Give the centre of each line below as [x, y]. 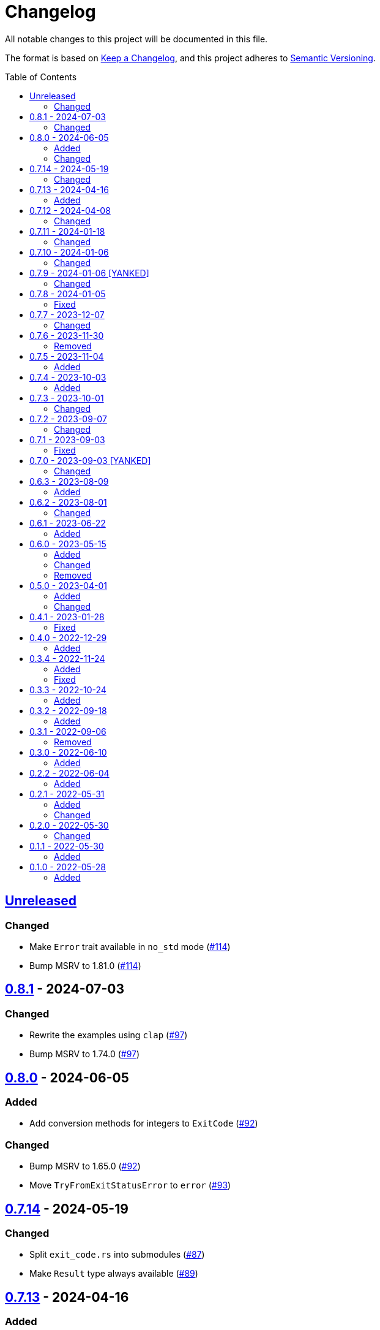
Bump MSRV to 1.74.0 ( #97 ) [85, 1054]
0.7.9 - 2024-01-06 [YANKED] [89, 273]
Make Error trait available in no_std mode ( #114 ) [130, 946]
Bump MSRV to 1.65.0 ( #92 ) [85, 1166]
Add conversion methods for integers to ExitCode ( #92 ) [144, 1123]
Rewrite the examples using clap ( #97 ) [109, 1035]
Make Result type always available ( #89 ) [114, 1274]
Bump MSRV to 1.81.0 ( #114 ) [85, 965]
